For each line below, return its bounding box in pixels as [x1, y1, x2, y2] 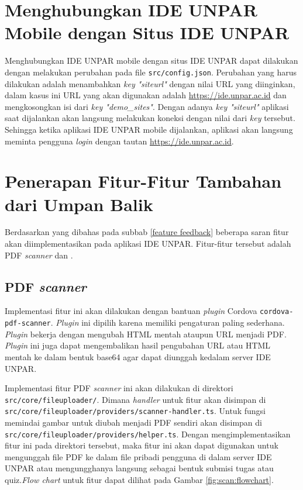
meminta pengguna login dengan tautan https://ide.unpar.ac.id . [5, 134, 234, 147]
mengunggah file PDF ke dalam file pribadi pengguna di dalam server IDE [5, 450, 272, 463]
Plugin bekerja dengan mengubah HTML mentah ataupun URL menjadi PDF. [5, 327, 287, 340]
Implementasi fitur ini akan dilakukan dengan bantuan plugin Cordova [5, 305, 257, 317]
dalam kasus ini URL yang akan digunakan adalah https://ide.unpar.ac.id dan [5, 89, 287, 101]
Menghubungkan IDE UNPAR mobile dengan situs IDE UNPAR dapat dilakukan [5, 54, 298, 67]
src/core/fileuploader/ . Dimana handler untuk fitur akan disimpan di [5, 393, 266, 405]
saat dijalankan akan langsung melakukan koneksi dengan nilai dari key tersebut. [5, 112, 295, 124]
